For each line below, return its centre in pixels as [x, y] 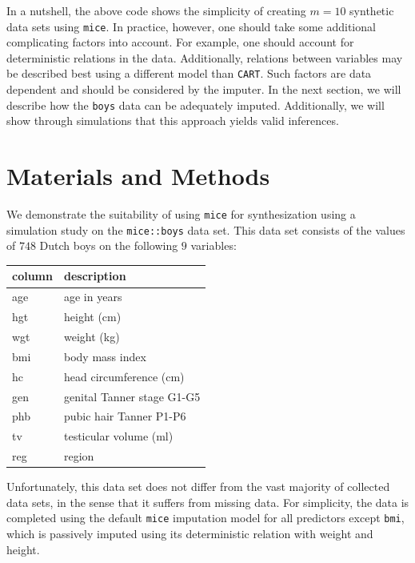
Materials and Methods [138, 176]
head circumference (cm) [124, 376]
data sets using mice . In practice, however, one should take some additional [191, 26]
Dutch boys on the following [109, 245]
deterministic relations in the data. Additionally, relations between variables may [205, 57]
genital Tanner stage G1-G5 [132, 396]
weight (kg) [92, 336]
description [95, 276]
